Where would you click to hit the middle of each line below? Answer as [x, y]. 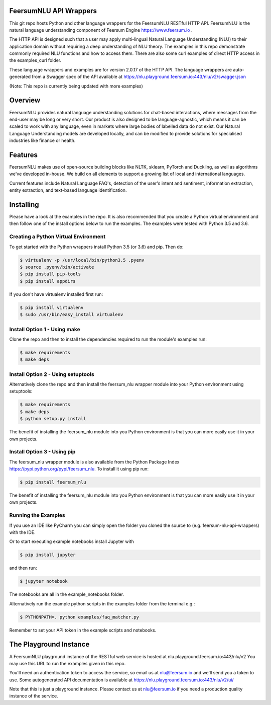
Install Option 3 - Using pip [42, 452]
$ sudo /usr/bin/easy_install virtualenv [72, 315]
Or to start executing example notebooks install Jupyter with [72, 541]
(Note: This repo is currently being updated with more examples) [76, 86]
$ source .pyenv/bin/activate [57, 267]
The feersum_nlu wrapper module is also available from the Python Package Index [94, 462]
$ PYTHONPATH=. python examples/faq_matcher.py [79, 617]
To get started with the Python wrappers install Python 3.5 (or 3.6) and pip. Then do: [96, 247]
